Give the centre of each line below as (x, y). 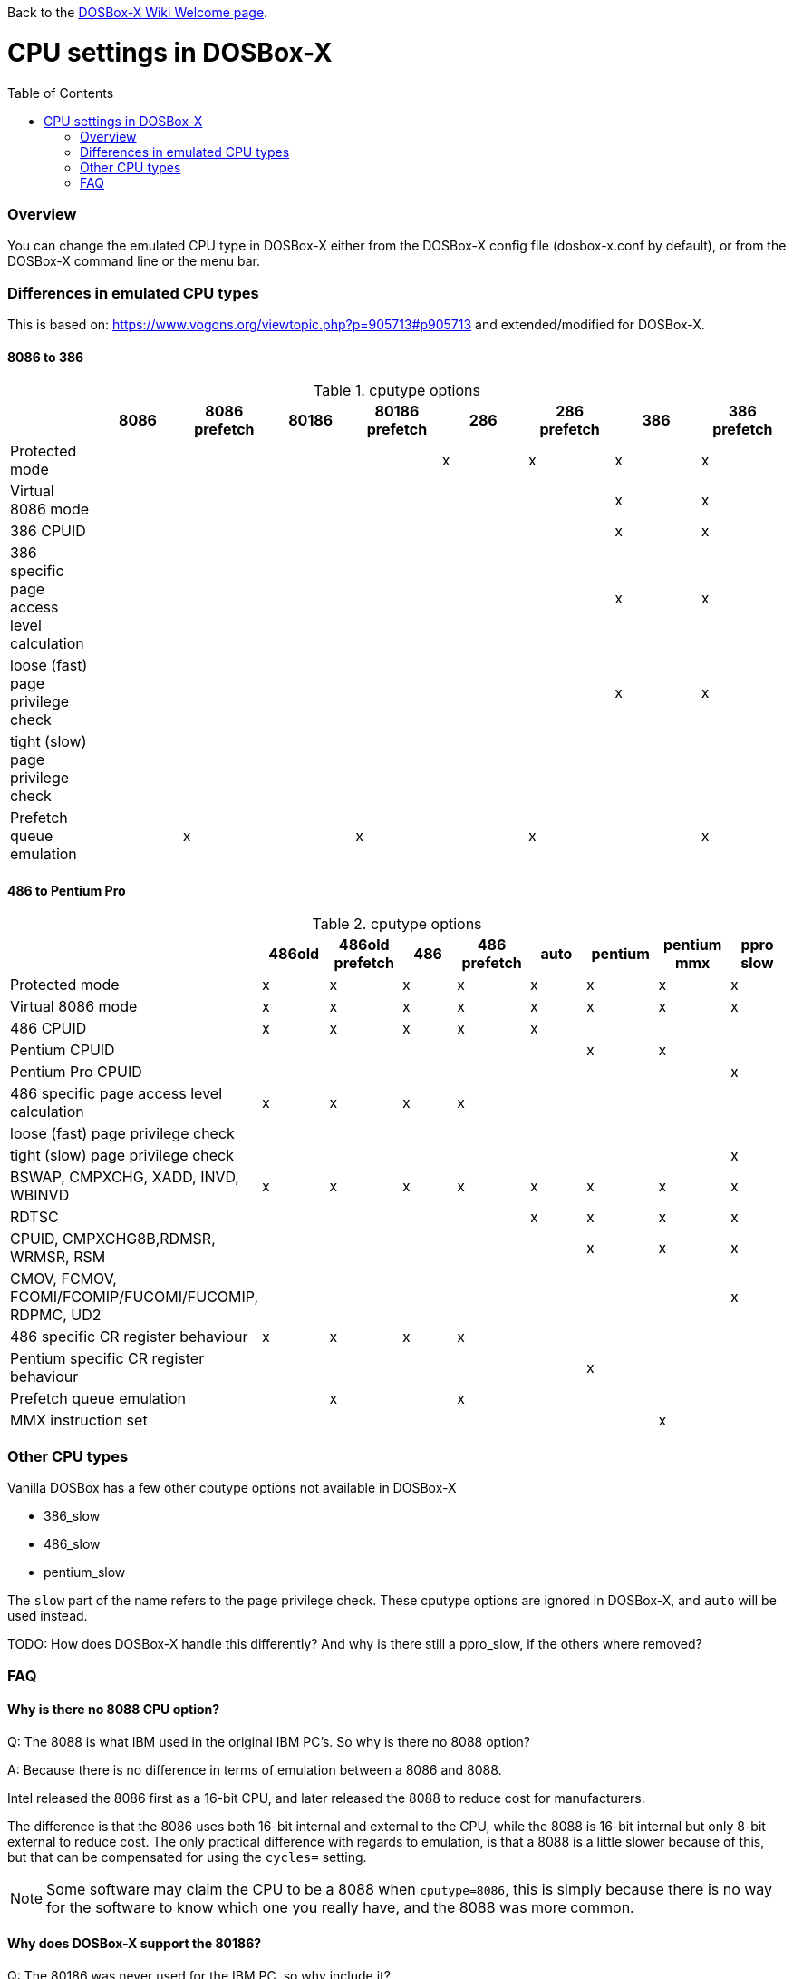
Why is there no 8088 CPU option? (114, 1710)
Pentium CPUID (63, 1050)
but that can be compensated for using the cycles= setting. (187, 1857)
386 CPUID (48, 531)
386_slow (72, 1516)
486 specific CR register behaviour (129, 1337)
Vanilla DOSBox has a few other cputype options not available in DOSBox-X (232, 1488)
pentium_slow (85, 1572)
